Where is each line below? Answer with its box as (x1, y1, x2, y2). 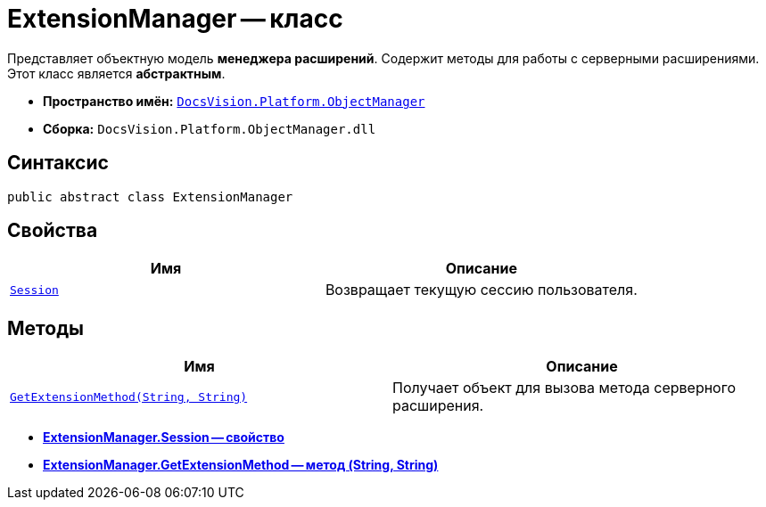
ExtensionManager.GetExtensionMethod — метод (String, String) (43, 457, 439, 473)
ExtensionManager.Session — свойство (43, 429, 284, 446)
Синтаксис (7, 151, 109, 175)
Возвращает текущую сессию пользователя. (325, 281, 638, 299)
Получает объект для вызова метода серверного (392, 379, 736, 397)
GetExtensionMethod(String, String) (10, 389, 248, 404)
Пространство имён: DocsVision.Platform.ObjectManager (43, 93, 425, 109)
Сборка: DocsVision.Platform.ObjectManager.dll (43, 120, 376, 136)
